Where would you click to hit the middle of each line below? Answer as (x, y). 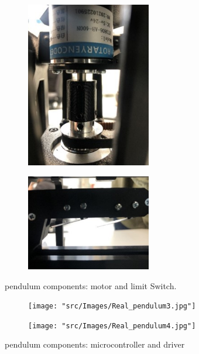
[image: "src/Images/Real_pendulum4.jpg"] (112, 326)
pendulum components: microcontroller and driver (95, 344)
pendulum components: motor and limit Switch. (91, 285)
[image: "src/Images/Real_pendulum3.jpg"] (112, 306)
